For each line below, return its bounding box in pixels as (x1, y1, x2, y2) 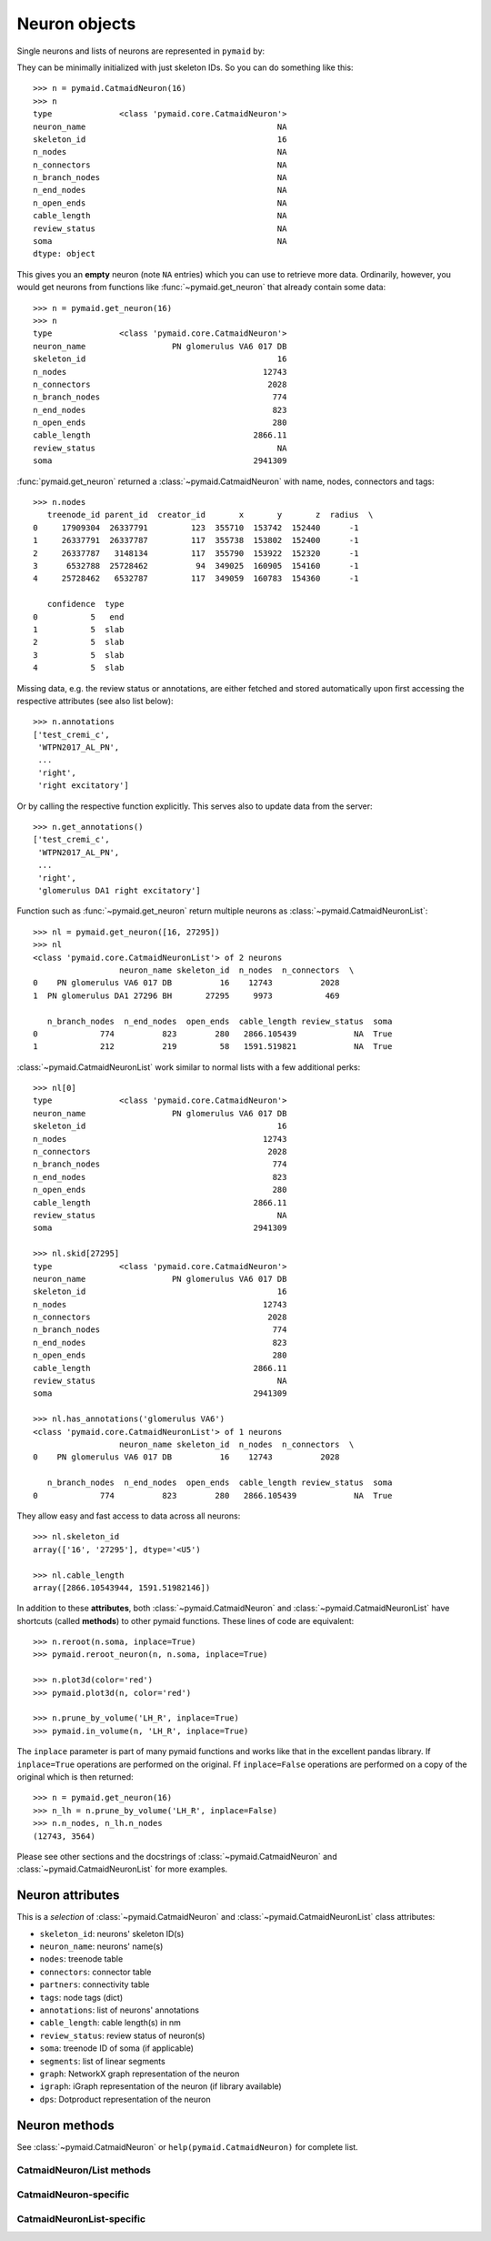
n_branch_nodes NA (33, 173, 287, 183)
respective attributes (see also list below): (16, 695, 174, 706)
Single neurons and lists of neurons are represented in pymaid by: (16, 45, 266, 56)
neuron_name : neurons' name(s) (39, 1941, 164, 1952)
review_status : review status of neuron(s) (39, 2030, 205, 2041)
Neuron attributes (16, 1888, 120, 1903)
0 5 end (33, 611, 125, 622)
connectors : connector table (39, 1966, 152, 1977)
